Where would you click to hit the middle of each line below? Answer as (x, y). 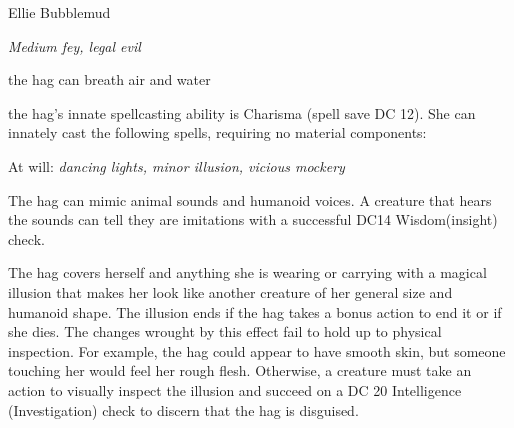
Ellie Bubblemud (59, 12)
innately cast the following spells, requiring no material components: (217, 132)
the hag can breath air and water (109, 79)
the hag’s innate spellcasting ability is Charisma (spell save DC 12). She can (242, 112)
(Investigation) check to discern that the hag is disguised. (183, 409)
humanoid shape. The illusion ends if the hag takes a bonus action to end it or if (255, 311)
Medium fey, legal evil (74, 45)
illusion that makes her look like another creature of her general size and (230, 291)
